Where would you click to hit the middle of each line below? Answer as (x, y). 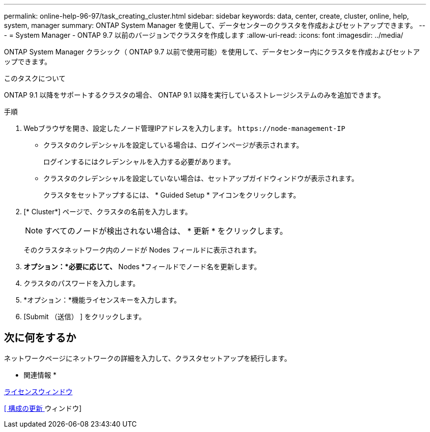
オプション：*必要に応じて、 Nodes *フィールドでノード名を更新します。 (142, 267)
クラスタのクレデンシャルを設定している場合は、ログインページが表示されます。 (173, 145)
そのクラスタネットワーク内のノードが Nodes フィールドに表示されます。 (142, 250)
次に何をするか (40, 338)
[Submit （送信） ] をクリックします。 (85, 317)
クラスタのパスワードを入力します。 (82, 283)
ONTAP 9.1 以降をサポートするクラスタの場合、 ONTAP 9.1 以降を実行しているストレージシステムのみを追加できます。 (194, 95)
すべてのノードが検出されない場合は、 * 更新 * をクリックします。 (166, 231)
